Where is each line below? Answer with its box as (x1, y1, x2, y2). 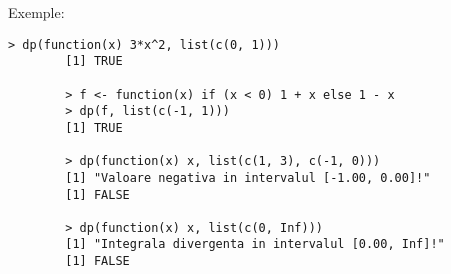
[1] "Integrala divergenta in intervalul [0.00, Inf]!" (65, 237, 445, 252)
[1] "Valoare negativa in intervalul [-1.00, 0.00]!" (65, 170, 431, 185)
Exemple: (8, 2, 65, 22)
